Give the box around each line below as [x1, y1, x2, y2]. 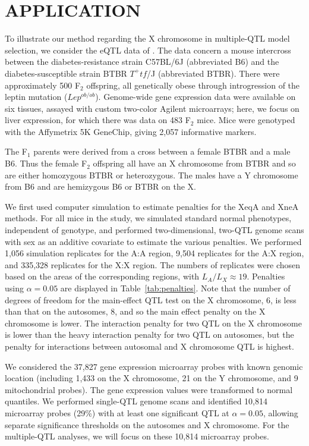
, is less [270, 293, 297, 306]
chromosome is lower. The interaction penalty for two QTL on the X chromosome [5, 316, 302, 329]
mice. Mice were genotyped [197, 114, 295, 126]
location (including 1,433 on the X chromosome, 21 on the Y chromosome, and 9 [5, 372, 298, 384]
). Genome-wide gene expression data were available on [95, 90, 296, 103]
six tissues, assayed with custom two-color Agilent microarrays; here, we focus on [5, 102, 299, 114]
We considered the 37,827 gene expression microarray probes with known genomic [5, 360, 303, 372]
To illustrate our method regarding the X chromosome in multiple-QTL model [5, 32, 290, 45]
